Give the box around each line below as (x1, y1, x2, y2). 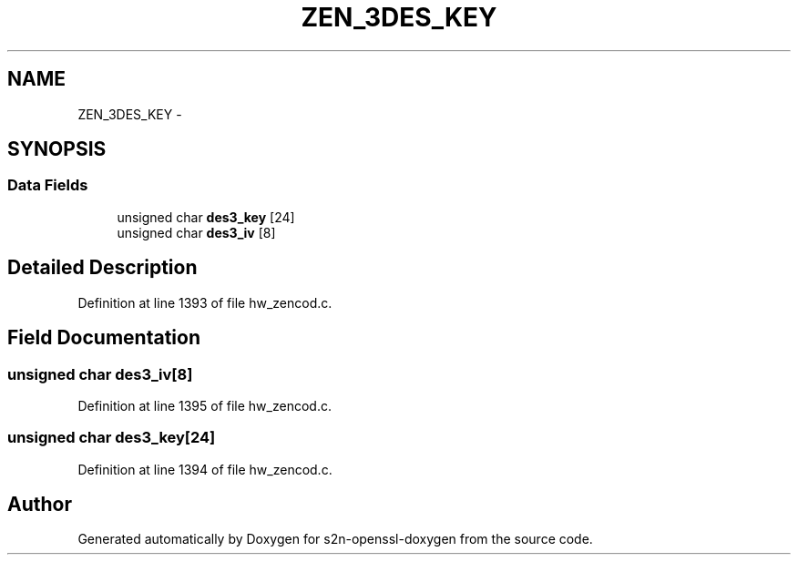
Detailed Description (7, 256, 198, 280)
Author (7, 493, 72, 516)
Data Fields (7, 176, 88, 195)
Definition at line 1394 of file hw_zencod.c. (77, 461, 332, 477)
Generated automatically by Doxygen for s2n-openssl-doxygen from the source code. (77, 531, 593, 547)
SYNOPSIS (7, 138, 107, 161)
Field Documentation (7, 326, 200, 350)
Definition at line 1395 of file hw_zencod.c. (77, 397, 332, 414)
